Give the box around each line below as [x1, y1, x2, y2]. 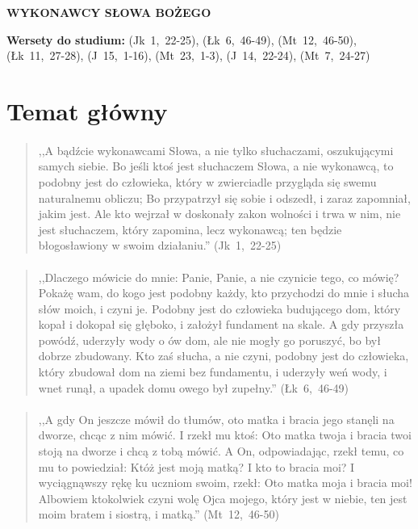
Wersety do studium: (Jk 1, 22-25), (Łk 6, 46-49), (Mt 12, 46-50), [6, 31, 357, 48]
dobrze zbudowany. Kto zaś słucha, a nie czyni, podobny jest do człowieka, [38, 347, 409, 364]
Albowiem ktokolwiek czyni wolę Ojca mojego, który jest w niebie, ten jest [38, 489, 408, 506]
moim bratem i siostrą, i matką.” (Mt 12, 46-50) [38, 506, 279, 523]
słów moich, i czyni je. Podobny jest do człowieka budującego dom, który [38, 300, 401, 317]
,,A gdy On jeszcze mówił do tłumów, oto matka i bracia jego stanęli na [38, 410, 395, 427]
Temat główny [6, 94, 168, 127]
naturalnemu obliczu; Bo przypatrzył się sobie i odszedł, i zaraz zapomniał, [38, 189, 411, 206]
